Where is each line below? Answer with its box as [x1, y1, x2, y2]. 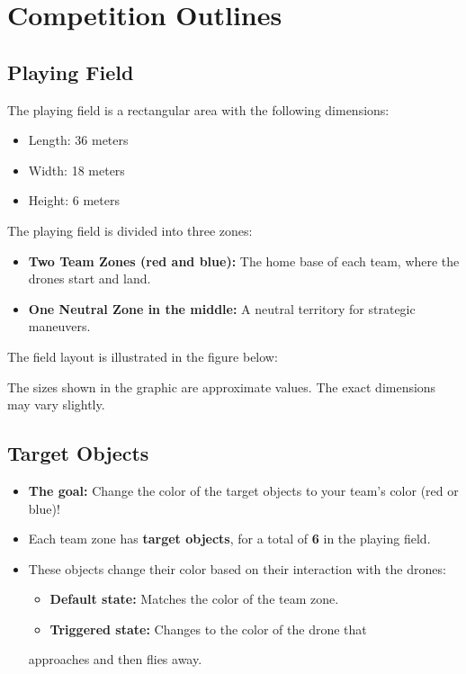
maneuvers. [28, 317, 91, 336]
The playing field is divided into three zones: [7, 220, 253, 239]
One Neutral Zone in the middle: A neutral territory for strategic [28, 299, 416, 318]
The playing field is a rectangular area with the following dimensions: [7, 100, 390, 119]
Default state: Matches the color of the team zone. [49, 589, 339, 608]
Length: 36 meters [28, 130, 129, 149]
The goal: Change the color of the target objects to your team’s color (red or [28, 481, 459, 499]
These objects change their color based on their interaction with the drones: [28, 559, 446, 578]
